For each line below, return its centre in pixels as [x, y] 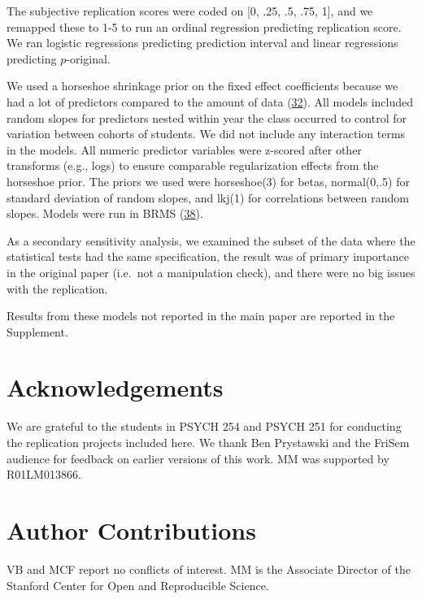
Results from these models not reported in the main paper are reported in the [201, 316]
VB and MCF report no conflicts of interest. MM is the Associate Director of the [209, 569]
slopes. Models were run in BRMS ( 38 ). [105, 213]
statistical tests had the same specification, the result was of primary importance [208, 256]
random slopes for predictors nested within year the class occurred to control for [207, 117]
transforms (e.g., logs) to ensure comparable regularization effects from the [193, 165]
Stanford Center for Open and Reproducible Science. [138, 585]
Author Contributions [131, 530]
